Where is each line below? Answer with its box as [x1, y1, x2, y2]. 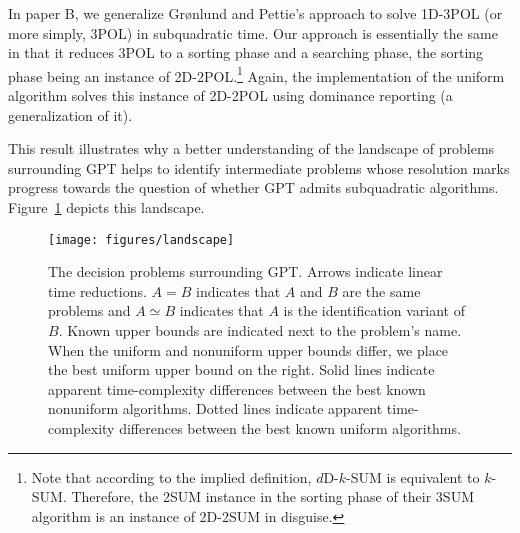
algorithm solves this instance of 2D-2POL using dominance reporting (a [8, 85, 453, 106]
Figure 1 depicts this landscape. [8, 197, 205, 217]
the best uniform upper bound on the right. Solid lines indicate [48, 359, 435, 380]
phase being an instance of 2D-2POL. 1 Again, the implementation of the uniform [8, 62, 505, 86]
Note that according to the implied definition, [31, 466, 312, 487]
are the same [342, 280, 421, 301]
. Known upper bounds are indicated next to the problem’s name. [58, 320, 462, 341]
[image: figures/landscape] [48, 232, 235, 247]
